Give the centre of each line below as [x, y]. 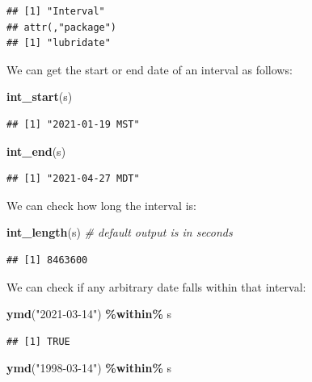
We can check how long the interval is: [101, 205]
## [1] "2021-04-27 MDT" [73, 179]
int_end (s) [36, 151]
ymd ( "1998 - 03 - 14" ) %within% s [89, 368]
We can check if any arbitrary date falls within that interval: [156, 286]
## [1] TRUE [38, 341]
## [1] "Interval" [56, 11]
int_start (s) [40, 97]
